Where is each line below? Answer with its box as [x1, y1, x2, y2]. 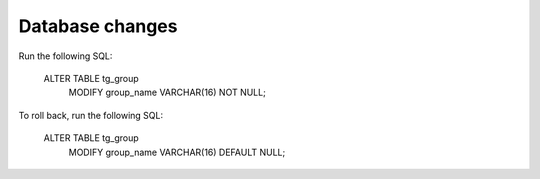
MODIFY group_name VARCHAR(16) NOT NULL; [68, 86, 267, 99]
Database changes [18, 15, 178, 37]
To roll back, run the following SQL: [18, 109, 164, 121]
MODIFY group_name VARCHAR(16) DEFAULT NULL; [68, 146, 286, 158]
